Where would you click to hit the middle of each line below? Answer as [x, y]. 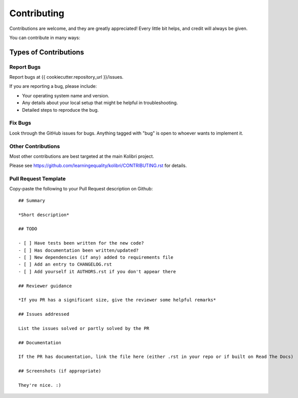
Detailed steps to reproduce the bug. [60, 110]
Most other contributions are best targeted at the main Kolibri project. [82, 156]
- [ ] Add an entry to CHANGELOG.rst [65, 264]
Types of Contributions [47, 52]
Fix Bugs [20, 123]
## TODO [28, 229]
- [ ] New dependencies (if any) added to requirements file [96, 257]
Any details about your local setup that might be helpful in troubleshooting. [100, 103]
